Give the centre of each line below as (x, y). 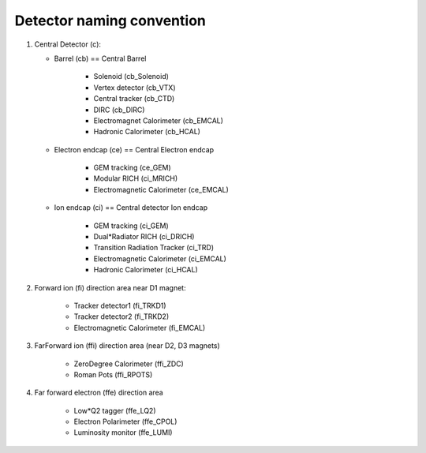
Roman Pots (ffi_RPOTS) (113, 374)
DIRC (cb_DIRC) (119, 110)
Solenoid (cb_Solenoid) (131, 77)
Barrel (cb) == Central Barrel (100, 58)
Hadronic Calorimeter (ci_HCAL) (146, 270)
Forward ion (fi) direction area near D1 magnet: (110, 287)
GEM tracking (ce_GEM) (132, 168)
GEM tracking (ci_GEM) (131, 226)
